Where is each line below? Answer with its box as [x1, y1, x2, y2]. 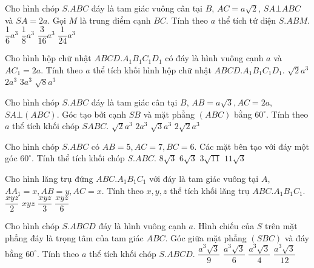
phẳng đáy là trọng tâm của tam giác [5, 231, 144, 244]
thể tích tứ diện [218, 13, 276, 26]
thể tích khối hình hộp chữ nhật [93, 63, 212, 76]
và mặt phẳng [143, 107, 195, 120]
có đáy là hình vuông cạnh [165, 52, 264, 64]
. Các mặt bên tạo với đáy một [194, 139, 309, 152]
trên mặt [265, 219, 298, 232]
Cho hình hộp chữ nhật [5, 52, 92, 64]
